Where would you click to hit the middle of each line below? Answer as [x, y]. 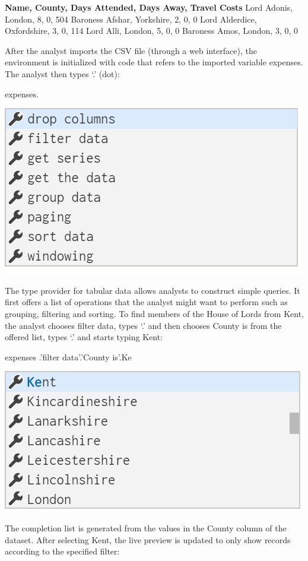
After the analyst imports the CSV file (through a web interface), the [131, 50]
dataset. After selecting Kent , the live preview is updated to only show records [148, 539]
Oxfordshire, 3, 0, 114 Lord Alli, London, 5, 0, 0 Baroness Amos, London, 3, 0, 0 [151, 31]
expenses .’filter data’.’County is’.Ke [68, 356]
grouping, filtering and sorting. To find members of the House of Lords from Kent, [154, 313]
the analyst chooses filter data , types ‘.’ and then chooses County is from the [143, 325]
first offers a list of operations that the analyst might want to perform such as [146, 302]
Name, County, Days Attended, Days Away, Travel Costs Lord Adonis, [149, 7]
